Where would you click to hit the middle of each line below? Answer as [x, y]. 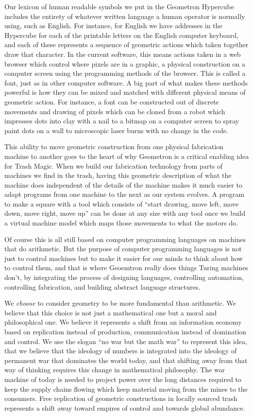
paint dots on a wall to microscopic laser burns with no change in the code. [116, 130]
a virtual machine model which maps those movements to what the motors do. [121, 223]
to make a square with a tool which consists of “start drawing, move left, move [122, 203]
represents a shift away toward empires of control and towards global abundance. [125, 407]
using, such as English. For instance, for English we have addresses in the [113, 26]
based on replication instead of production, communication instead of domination [126, 331]
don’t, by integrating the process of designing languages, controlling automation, [124, 277]
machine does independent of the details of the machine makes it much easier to [123, 184]
